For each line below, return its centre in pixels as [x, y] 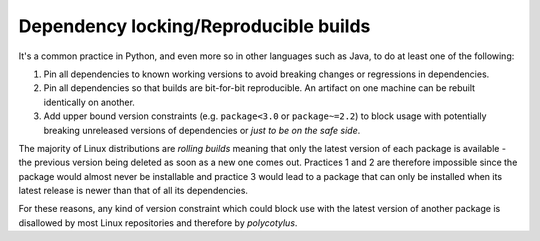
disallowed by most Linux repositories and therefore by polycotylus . [158, 222]
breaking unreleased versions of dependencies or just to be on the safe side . [202, 130]
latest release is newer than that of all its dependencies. [133, 191]
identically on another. [89, 102]
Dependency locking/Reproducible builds [194, 26]
